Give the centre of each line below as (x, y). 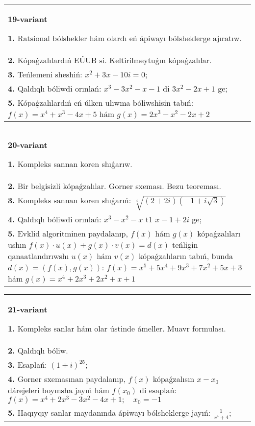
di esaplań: (158, 390)
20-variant (28, 145)
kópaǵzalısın (174, 379)
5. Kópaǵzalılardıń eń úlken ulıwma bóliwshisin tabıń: (101, 103)
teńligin (185, 244)
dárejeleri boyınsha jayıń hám (59, 390)
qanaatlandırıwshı (38, 256)
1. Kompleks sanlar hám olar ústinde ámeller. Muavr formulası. (117, 328)
